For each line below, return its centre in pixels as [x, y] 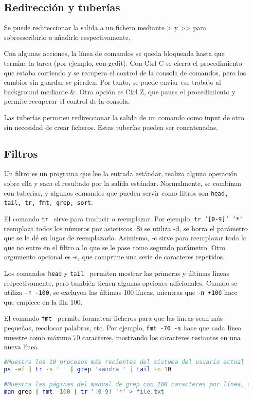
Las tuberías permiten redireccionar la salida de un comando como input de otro [124, 117]
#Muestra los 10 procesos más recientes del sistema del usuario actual [124, 362]
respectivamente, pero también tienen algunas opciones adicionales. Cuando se [121, 282]
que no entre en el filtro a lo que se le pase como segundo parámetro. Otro [115, 247]
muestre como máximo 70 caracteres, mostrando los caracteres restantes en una [122, 337]
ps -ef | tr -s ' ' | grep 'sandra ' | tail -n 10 [88, 369]
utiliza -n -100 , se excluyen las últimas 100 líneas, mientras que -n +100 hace [121, 292]
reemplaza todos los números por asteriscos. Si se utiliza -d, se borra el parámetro [126, 228]
